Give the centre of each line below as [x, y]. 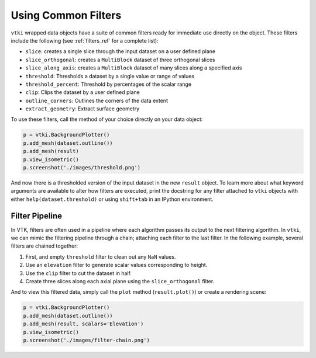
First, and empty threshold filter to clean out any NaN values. [101, 256]
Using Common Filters [66, 15]
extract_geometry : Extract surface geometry [83, 109]
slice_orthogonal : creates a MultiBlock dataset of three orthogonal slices [120, 60]
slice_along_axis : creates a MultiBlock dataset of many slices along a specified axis [134, 68]
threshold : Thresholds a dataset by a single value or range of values [110, 76]
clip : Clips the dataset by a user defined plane [83, 92]
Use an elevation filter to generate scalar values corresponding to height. [116, 265]
